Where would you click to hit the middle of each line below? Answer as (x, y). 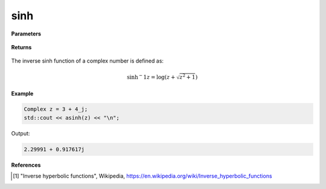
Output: (21, 133)
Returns (21, 47)
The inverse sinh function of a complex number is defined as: (88, 61)
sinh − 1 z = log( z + (151, 76)
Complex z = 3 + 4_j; (56, 109)
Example (22, 93)
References (26, 165)
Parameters (26, 34)
